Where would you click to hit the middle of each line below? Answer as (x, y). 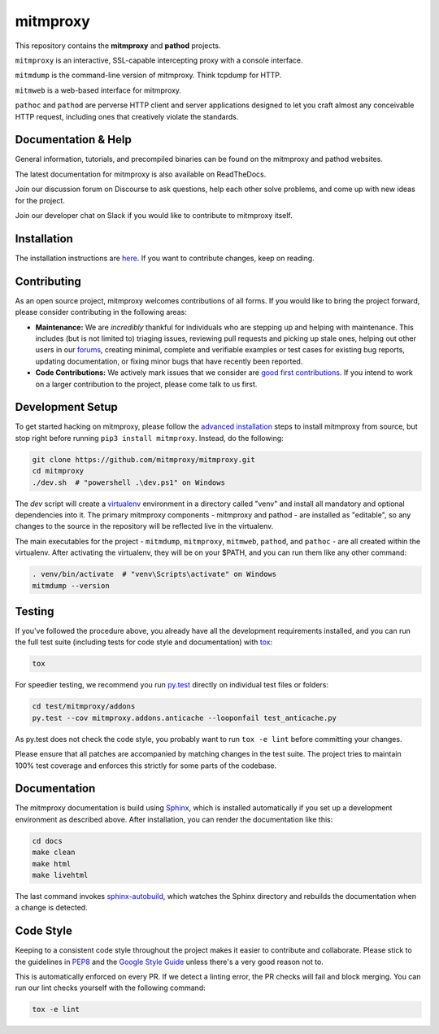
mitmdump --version (71, 585)
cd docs (47, 841)
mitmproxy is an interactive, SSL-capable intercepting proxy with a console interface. (159, 60)
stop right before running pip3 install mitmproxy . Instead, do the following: (149, 438)
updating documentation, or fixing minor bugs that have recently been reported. (169, 361)
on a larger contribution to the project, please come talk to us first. (146, 384)
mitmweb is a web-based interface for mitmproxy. (98, 90)
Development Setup (66, 407)
